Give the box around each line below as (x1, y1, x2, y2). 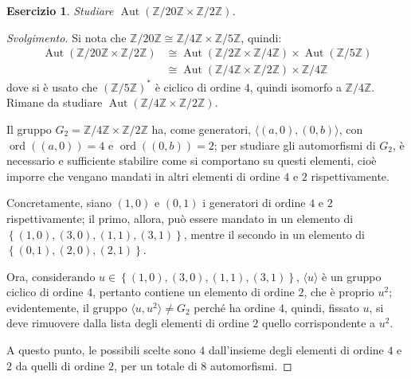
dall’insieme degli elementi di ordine (208, 342, 384, 358)
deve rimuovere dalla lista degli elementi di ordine (6, 315, 249, 331)
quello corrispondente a (262, 315, 376, 331)
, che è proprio (303, 283, 374, 300)
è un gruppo (322, 268, 382, 284)
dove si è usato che (6, 78, 98, 95)
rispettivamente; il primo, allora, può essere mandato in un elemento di (6, 209, 354, 226)
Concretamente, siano (6, 194, 112, 211)
